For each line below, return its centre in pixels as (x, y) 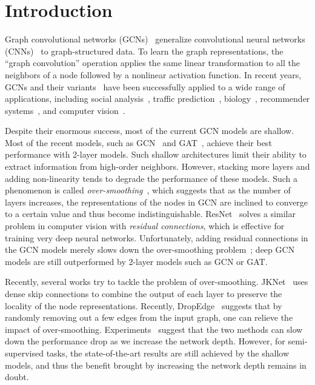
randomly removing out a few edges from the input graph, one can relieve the (149, 317)
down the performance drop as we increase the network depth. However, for (145, 341)
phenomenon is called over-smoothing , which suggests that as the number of (148, 190)
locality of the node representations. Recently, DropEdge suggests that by (144, 305)
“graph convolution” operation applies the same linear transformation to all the (152, 63)
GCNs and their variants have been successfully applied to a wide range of (145, 86)
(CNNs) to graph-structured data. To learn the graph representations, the (144, 51)
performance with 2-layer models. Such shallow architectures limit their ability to (156, 154)
